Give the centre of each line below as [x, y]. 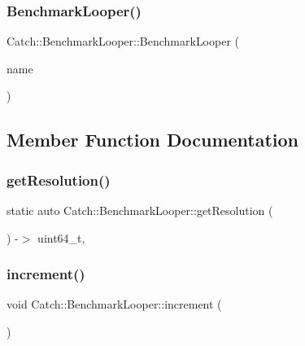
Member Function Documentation [153, 140]
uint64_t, [61, 237]
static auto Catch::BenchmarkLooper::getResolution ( [140, 210]
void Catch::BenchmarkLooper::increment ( [114, 304]
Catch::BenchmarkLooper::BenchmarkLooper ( [123, 41]
